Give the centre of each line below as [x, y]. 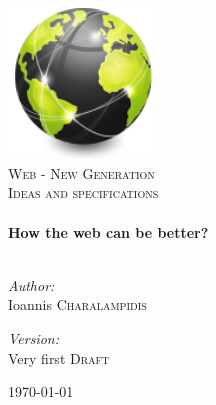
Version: [34, 337]
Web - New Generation [81, 172]
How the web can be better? [108, 231]
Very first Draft [59, 357]
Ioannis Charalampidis [77, 304]
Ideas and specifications [83, 192]
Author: [31, 284]
